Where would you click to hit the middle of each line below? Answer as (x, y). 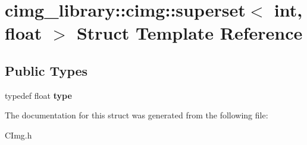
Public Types (46, 70)
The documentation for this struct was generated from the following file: (137, 115)
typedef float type (38, 95)
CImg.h (18, 135)
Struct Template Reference (189, 33)
